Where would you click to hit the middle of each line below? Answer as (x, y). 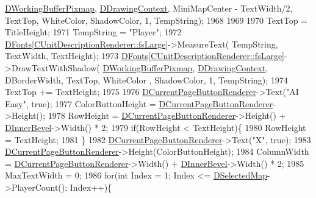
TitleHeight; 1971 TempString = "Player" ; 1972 (93, 32)
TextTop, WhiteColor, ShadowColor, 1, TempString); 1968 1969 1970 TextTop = (156, 20)
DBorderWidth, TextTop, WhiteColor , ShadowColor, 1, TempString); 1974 (146, 80)
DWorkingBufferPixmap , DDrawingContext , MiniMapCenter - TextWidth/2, (149, 8)
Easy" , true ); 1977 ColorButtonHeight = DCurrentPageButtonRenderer (139, 103)
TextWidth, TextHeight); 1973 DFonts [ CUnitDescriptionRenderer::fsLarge (144, 56)
